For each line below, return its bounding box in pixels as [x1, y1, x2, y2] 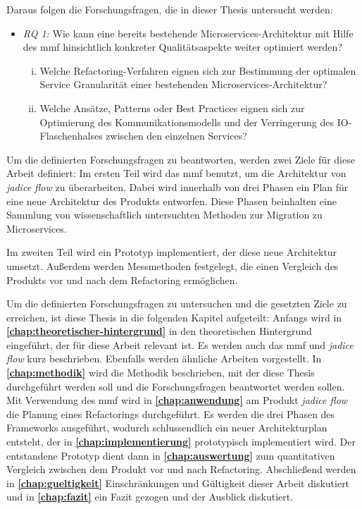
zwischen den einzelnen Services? [106, 128, 247, 143]
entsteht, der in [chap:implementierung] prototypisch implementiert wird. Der [6, 434, 356, 449]
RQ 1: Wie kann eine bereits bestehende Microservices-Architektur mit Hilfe [23, 25, 354, 40]
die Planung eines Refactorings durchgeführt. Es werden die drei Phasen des [6, 406, 335, 421]
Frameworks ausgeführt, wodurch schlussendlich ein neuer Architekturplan [6, 420, 327, 435]
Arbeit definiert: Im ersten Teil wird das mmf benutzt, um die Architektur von [6, 166, 347, 180]
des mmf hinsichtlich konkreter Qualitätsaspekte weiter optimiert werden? [23, 39, 342, 54]
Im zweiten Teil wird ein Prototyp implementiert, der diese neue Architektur [6, 245, 337, 259]
